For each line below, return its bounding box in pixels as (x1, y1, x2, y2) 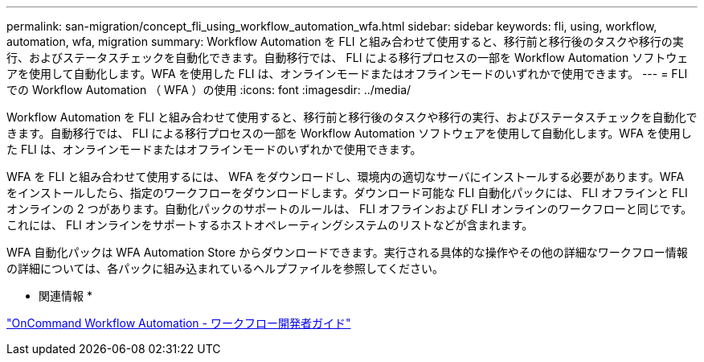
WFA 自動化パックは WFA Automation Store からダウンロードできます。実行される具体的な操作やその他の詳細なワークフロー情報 (6, 245, 688, 259)
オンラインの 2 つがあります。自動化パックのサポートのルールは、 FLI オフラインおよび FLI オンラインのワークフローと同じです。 (6, 202, 693, 216)
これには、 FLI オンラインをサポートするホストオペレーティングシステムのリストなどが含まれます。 (6, 218, 534, 232)
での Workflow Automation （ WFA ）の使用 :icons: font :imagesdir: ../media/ (6, 83, 411, 97)
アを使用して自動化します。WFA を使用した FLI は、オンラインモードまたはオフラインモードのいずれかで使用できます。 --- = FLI (6, 67, 688, 80)
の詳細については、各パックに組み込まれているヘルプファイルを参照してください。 (6, 261, 444, 275)
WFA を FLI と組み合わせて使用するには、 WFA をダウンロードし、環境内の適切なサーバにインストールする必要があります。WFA (6, 170, 685, 183)
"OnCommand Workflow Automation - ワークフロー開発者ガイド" (6, 316, 351, 330)
